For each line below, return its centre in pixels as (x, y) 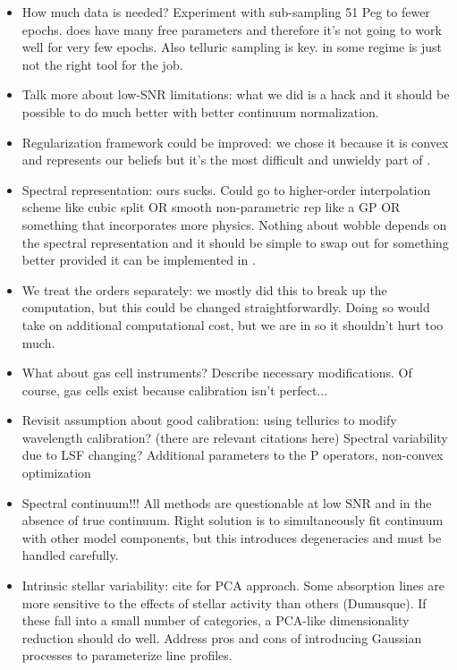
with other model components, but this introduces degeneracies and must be (232, 537)
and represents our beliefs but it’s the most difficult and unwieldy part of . (226, 160)
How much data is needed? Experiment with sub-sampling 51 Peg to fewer (226, 12)
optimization (56, 473)
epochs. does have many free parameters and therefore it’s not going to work (232, 29)
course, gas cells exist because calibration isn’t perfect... (175, 390)
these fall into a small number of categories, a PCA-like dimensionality (216, 620)
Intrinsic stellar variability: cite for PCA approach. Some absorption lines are (233, 585)
